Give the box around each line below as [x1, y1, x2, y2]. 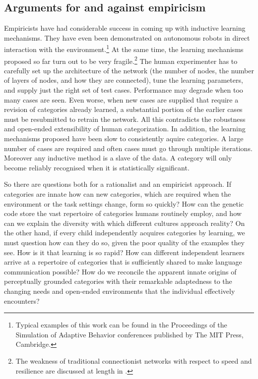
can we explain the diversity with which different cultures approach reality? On [4, 217, 245, 228]
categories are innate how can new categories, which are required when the [4, 189, 231, 199]
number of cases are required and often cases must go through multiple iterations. [4, 143, 253, 153]
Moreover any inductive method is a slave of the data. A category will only [4, 153, 232, 163]
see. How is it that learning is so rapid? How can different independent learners [4, 247, 245, 257]
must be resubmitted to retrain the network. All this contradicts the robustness [4, 113, 246, 124]
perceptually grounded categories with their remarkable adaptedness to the [4, 276, 232, 286]
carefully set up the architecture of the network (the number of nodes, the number [4, 65, 254, 75]
